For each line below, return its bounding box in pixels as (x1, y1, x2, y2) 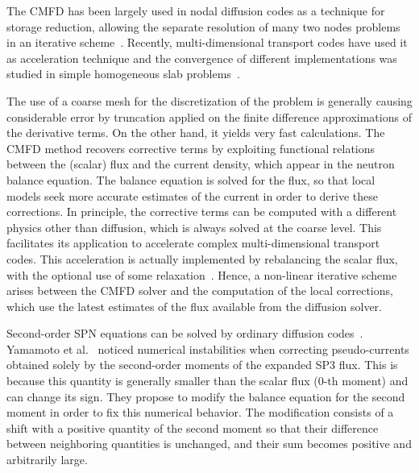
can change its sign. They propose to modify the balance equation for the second (6, 388, 405, 405)
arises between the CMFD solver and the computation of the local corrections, (6, 282, 393, 299)
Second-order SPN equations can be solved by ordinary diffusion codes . (6, 325, 363, 342)
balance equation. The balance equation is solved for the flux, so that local (6, 171, 375, 188)
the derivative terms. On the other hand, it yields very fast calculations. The (6, 124, 385, 141)
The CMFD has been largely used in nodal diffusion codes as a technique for (6, 2, 385, 19)
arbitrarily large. (6, 451, 88, 468)
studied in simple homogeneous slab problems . (6, 65, 240, 82)
